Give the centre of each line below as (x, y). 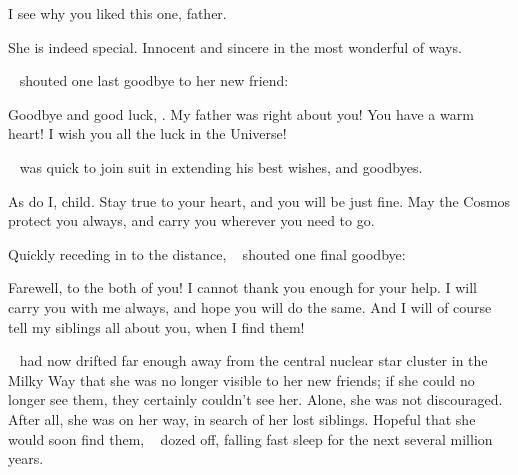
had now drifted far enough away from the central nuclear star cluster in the (253, 360)
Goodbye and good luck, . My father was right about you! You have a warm (241, 113)
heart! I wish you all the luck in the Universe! (147, 133)
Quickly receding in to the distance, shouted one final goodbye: (207, 253)
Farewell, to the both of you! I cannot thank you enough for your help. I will (242, 287)
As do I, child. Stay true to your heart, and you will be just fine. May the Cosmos (259, 200)
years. (26, 458)
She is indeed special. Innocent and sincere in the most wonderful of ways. (235, 46)
